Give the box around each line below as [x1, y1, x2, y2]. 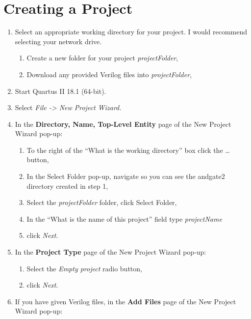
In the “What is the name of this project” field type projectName [26, 213, 222, 224]
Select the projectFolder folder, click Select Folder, [26, 197, 177, 207]
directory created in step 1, [26, 180, 108, 191]
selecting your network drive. [15, 36, 102, 46]
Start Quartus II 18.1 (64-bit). [15, 86, 106, 96]
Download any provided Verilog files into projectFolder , [26, 69, 192, 79]
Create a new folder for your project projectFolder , [26, 53, 178, 63]
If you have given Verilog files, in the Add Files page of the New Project [15, 296, 236, 306]
